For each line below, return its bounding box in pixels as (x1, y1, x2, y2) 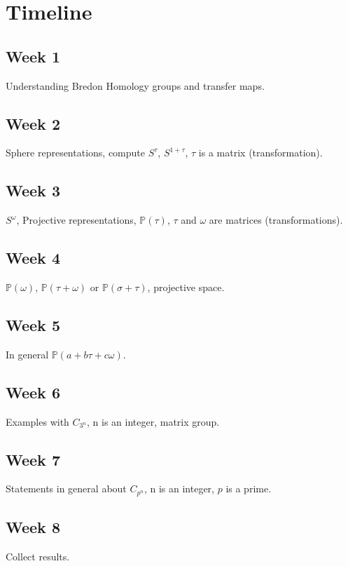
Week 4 (6, 247, 60, 269)
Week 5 (6, 314, 60, 335)
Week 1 (6, 45, 60, 67)
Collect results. (6, 549, 70, 564)
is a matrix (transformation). (198, 145, 323, 160)
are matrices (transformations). (209, 213, 343, 227)
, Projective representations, (16, 213, 137, 227)
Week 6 (6, 381, 60, 403)
